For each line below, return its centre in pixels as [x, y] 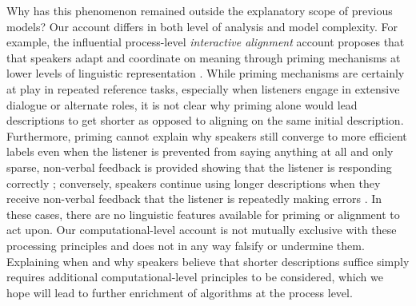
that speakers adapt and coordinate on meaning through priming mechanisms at [204, 57]
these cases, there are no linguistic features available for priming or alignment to [203, 214]
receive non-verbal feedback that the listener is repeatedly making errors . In [194, 199]
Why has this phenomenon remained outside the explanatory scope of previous [200, 10]
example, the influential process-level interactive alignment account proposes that [206, 42]
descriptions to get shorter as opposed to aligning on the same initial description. [205, 120]
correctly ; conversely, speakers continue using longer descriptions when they [194, 183]
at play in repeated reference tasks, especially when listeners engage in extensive [203, 88]
